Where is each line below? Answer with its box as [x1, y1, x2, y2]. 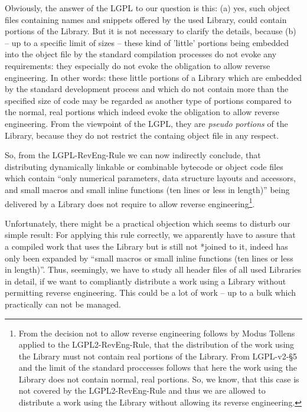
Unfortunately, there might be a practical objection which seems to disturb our [5, 217, 290, 229]
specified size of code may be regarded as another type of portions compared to [5, 94, 292, 106]
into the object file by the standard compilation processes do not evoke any [5, 48, 277, 60]
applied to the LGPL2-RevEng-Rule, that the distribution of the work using [18, 338, 295, 351]
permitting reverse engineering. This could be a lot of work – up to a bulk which [5, 286, 296, 299]
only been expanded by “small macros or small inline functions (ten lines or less [5, 251, 293, 264]
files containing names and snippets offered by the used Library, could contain [5, 13, 287, 25]
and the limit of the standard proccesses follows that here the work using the [18, 361, 297, 374]
